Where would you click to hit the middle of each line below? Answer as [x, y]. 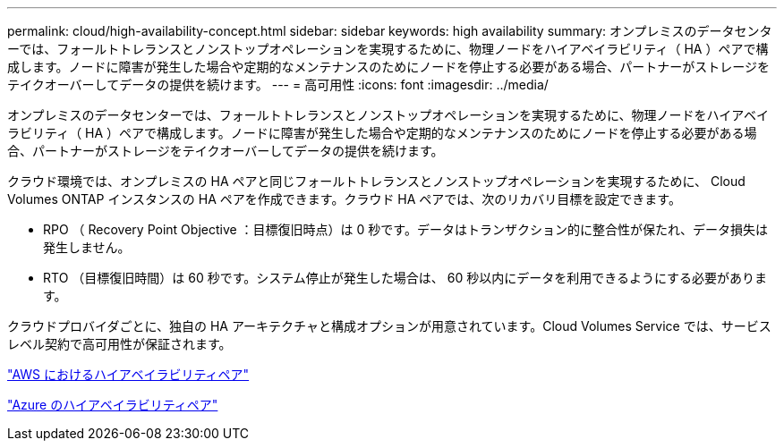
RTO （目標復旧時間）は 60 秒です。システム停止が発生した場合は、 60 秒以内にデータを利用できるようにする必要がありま [405, 278]
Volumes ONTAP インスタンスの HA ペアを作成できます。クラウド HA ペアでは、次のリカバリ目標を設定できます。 [344, 199]
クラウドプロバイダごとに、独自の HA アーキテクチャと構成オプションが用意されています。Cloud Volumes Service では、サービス [389, 326]
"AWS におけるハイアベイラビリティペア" [128, 374]
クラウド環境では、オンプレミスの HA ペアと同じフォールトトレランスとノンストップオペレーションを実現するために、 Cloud [376, 181]
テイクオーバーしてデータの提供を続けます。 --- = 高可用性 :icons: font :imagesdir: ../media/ [278, 85]
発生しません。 [87, 247]
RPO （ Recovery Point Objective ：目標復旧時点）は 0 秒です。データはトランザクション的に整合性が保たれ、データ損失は [406, 229]
